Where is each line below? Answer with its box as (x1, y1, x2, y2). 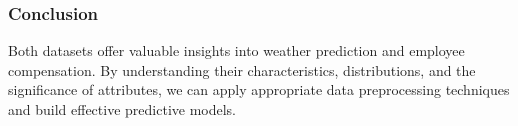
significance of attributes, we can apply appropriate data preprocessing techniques (8, 79, 510, 100)
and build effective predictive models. (8, 98, 237, 119)
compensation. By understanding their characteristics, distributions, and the (8, 59, 476, 80)
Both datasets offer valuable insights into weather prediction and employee (8, 40, 465, 60)
